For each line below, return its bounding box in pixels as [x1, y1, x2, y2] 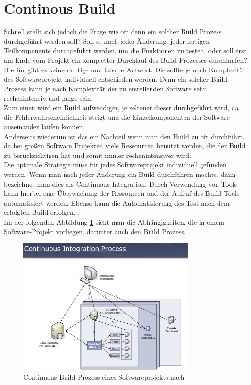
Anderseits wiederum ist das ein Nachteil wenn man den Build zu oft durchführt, [4, 131, 245, 141]
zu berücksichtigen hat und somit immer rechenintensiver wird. [4, 150, 191, 160]
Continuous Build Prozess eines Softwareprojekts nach [23, 372, 184, 382]
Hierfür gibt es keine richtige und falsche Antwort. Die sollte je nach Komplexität [4, 64, 246, 74]
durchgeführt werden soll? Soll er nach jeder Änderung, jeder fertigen [4, 35, 210, 46]
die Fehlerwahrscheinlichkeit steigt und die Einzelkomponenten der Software [4, 112, 230, 122]
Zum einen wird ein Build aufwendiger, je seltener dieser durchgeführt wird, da [4, 102, 239, 112]
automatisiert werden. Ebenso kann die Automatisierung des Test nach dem [4, 197, 230, 208]
